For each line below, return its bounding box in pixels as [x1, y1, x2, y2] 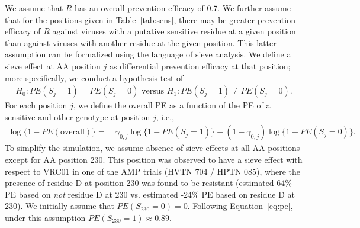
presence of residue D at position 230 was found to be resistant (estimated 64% [5, 176, 292, 189]
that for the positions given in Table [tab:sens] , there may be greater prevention [5, 13, 295, 25]
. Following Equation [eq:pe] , [187, 200, 293, 212]
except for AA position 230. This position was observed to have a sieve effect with [5, 153, 303, 165]
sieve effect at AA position [5, 59, 101, 72]
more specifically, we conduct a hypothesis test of [5, 71, 184, 84]
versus [142, 87, 164, 96]
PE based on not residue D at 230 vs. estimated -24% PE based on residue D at [5, 188, 295, 200]
